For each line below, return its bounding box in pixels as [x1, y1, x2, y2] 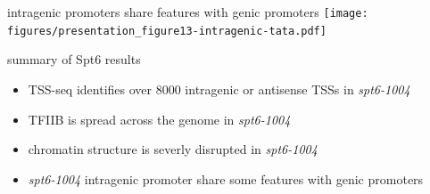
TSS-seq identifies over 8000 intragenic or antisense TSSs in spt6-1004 [28, 79, 410, 98]
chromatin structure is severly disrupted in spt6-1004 [28, 140, 318, 158]
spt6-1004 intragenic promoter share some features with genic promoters [28, 169, 424, 188]
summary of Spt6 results [7, 50, 141, 69]
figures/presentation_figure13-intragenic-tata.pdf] [7, 24, 327, 37]
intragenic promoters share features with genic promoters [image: [7, 3, 368, 20]
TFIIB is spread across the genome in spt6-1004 [28, 109, 291, 128]
